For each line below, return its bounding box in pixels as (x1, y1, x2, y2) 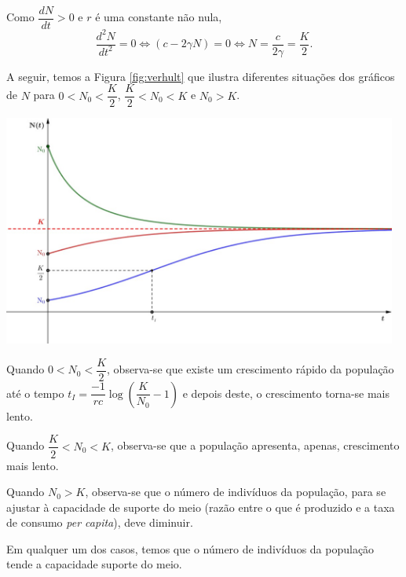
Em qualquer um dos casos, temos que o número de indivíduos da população (6, 540, 375, 557)
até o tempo (6, 384, 64, 401)
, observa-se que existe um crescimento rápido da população (107, 361, 394, 377)
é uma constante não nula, (95, 9, 222, 25)
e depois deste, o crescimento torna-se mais (182, 384, 390, 401)
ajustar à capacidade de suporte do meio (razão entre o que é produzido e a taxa (6, 498, 395, 515)
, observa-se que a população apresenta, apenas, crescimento (110, 437, 400, 454)
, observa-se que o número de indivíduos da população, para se (85, 483, 386, 500)
